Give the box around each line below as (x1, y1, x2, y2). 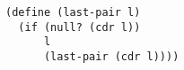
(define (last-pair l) (5, 6, 141, 19)
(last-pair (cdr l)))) (43, 50, 180, 63)
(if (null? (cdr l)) (18, 20, 141, 34)
